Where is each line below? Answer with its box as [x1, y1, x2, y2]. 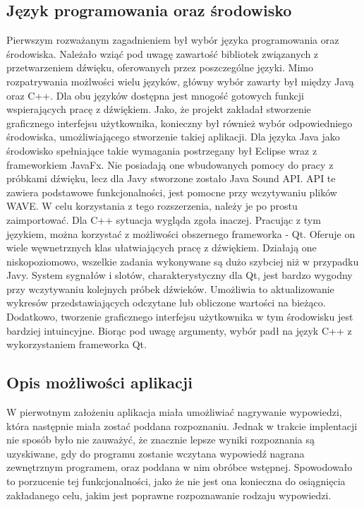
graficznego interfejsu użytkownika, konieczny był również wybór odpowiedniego [6, 115, 353, 130]
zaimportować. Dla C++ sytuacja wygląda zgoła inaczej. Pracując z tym [6, 212, 321, 227]
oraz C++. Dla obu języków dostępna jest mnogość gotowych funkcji [6, 88, 305, 102]
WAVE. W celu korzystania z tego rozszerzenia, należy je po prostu [6, 198, 298, 213]
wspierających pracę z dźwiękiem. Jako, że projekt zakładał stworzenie [6, 102, 311, 117]
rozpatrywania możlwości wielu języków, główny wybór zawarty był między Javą [6, 73, 354, 88]
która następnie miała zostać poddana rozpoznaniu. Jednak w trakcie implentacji [6, 418, 358, 433]
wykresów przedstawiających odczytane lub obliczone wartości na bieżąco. [6, 295, 326, 310]
